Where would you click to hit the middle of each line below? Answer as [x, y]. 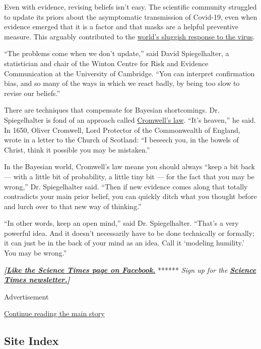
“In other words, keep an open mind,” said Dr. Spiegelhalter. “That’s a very [121, 223]
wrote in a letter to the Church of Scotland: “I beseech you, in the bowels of [121, 140]
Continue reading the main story [54, 313]
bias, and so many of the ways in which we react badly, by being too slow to [122, 83]
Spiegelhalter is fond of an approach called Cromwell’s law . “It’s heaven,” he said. [130, 119]
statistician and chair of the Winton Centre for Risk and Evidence [106, 63]
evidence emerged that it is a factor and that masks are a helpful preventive [121, 27]
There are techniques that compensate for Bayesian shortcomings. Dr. [112, 110]
